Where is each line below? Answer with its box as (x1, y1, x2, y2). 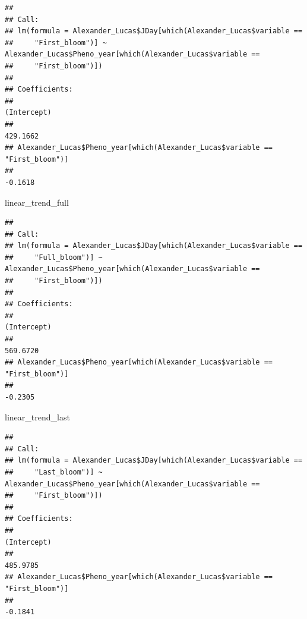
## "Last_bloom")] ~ (5, 467, 103, 476)
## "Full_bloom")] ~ (5, 253, 103, 262)
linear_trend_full (5, 196, 69, 208)
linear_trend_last (5, 410, 70, 423)
